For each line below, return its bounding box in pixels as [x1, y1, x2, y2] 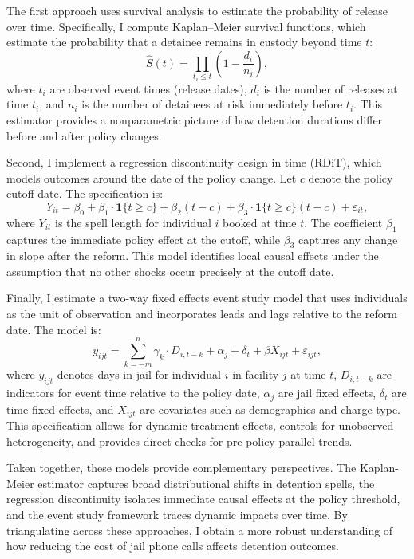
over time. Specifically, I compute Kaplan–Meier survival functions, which [6, 18, 366, 34]
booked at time [223, 214, 297, 230]
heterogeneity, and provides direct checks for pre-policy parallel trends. [6, 432, 353, 449]
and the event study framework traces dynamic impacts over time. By [6, 506, 348, 523]
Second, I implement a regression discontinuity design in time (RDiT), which [6, 154, 382, 171]
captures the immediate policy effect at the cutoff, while [6, 230, 281, 247]
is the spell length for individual [55, 214, 211, 230]
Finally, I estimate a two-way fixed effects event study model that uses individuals [6, 289, 408, 306]
